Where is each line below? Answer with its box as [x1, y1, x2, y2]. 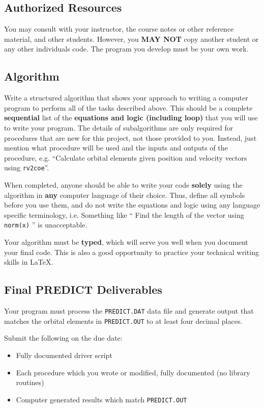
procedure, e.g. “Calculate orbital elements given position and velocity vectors [4, 152, 247, 163]
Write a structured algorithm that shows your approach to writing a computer [4, 92, 248, 103]
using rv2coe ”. [4, 162, 49, 173]
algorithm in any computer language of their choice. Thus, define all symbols [4, 189, 245, 200]
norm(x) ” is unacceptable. [4, 219, 87, 230]
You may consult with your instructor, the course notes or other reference [4, 23, 234, 34]
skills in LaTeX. [4, 257, 53, 267]
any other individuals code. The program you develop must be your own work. [4, 43, 249, 54]
